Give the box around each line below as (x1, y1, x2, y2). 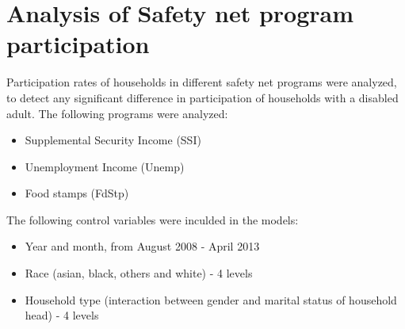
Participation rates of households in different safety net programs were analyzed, (6, 74, 397, 90)
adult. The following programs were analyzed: (6, 105, 228, 121)
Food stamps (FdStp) (25, 185, 129, 201)
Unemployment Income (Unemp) (25, 158, 185, 174)
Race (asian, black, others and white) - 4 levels (25, 265, 253, 281)
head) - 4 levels (25, 307, 99, 323)
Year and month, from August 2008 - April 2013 (25, 238, 260, 254)
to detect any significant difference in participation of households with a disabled (6, 89, 399, 105)
